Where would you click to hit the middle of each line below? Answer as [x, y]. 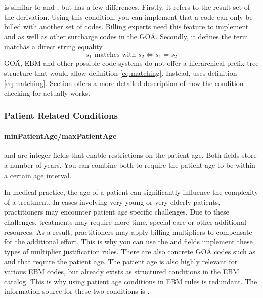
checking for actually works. [47, 93]
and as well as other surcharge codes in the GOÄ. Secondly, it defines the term [126, 36]
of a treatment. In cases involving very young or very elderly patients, [112, 202]
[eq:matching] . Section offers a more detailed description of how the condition [124, 83]
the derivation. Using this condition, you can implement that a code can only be [128, 16]
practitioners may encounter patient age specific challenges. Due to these [117, 212]
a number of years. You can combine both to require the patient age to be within [130, 165]
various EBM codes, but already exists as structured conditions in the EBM [122, 271]
